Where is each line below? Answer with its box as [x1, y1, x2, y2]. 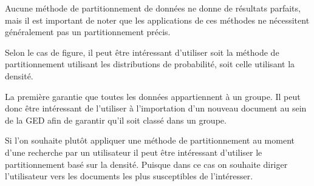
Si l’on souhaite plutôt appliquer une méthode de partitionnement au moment [5, 134, 295, 147]
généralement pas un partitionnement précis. [5, 25, 171, 38]
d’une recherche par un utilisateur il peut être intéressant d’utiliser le [5, 145, 262, 158]
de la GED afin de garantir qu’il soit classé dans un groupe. [5, 113, 227, 126]
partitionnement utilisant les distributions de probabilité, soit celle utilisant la [5, 58, 295, 70]
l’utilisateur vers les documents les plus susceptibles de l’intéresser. [5, 170, 253, 182]
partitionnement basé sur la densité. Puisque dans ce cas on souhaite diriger [5, 158, 288, 170]
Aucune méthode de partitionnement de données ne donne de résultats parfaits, [5, 2, 301, 14]
